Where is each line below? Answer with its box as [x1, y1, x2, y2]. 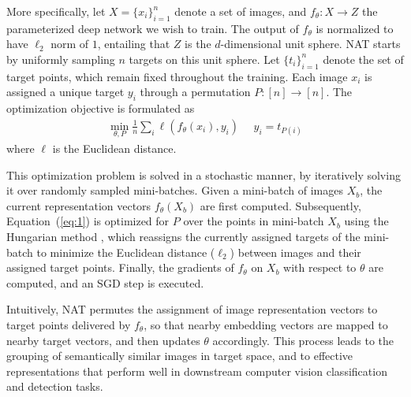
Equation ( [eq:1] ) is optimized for [6, 213, 170, 229]
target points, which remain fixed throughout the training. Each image [6, 68, 348, 84]
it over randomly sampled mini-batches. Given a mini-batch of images [6, 182, 343, 198]
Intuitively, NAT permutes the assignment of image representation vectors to [6, 301, 378, 317]
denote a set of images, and [174, 3, 307, 19]
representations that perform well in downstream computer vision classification [6, 362, 387, 379]
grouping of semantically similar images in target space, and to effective [6, 347, 353, 364]
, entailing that [97, 35, 170, 52]
